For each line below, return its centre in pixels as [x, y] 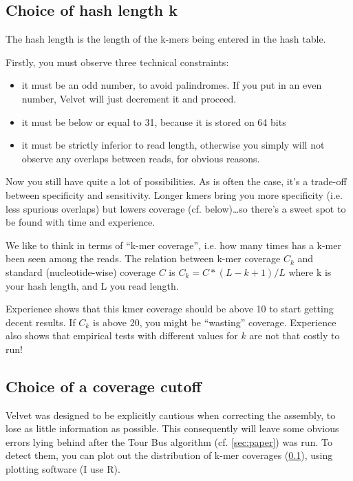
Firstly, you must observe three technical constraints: [117, 62]
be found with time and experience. [81, 222]
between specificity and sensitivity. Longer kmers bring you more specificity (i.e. [174, 194]
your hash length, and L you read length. [92, 285]
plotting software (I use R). [63, 469]
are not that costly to [295, 335]
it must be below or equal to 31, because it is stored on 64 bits [154, 121]
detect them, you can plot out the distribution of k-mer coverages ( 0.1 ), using [169, 455]
